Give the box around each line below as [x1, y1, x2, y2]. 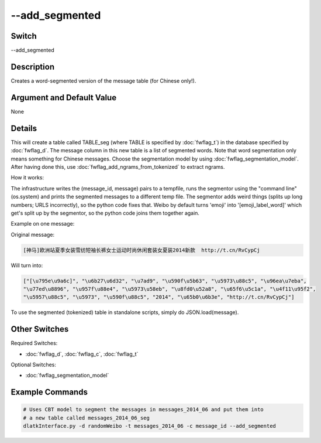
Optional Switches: [11, 361, 57, 369]
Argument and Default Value [11, 93, 117, 103]
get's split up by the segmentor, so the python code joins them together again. [11, 209, 200, 216]
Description [11, 62, 55, 71]
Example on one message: [11, 220, 75, 227]
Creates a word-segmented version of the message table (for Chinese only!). [11, 77, 196, 84]
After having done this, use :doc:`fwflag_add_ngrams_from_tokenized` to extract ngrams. [11, 163, 225, 170]
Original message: [11, 231, 55, 238]
